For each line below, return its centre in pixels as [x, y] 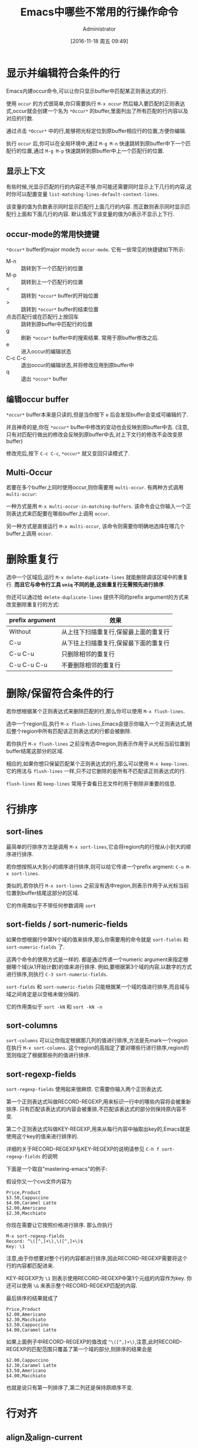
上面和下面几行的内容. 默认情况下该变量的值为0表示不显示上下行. [95, 214]
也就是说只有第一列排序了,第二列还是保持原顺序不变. [70, 1388]
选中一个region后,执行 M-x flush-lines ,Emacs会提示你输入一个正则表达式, [97, 723]
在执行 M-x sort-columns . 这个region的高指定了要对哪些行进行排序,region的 [98, 1048]
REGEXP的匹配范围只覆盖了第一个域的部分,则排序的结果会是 [79, 1349]
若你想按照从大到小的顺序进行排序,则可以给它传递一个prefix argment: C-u [95, 866]
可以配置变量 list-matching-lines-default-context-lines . [88, 194]
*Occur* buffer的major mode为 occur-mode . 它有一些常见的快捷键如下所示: [95, 249]
